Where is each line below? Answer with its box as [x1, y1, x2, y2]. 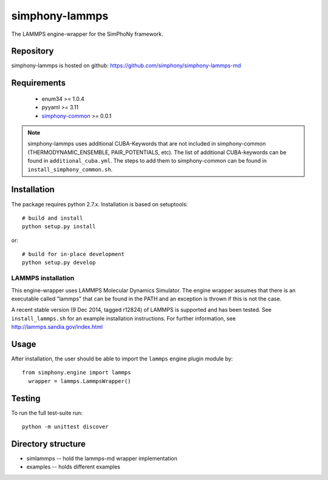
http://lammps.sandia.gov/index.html [11, 323, 103, 331]
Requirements [11, 78, 66, 88]
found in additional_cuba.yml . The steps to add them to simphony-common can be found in [27, 157, 267, 164]
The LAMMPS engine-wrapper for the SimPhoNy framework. [11, 30, 163, 38]
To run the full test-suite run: [11, 409, 83, 416]
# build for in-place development [22, 251, 125, 258]
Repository [11, 46, 54, 56]
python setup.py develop [22, 259, 96, 266]
